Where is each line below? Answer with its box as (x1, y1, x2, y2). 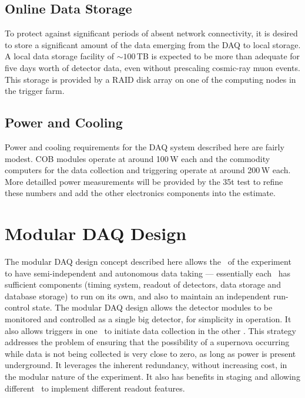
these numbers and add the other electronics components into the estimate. (5, 187, 276, 199)
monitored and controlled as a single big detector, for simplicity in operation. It (5, 313, 291, 325)
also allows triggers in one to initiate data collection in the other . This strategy (5, 324, 296, 336)
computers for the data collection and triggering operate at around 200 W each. (5, 164, 291, 176)
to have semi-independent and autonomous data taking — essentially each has (5, 267, 291, 279)
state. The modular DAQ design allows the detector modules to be (32, 301, 273, 313)
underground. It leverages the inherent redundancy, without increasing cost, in (5, 359, 287, 371)
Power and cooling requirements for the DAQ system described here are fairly (5, 140, 284, 153)
